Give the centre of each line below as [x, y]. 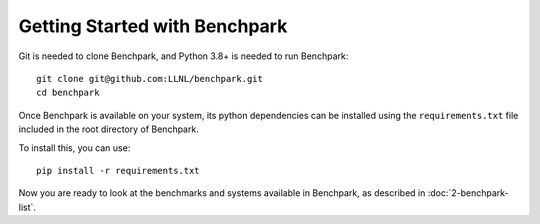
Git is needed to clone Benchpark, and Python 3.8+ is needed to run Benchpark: [183, 56]
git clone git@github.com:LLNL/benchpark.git [150, 78]
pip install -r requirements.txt [118, 170]
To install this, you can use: [74, 147]
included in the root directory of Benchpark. [108, 129]
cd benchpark [68, 93]
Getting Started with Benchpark [153, 26]
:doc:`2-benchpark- [468, 193]
